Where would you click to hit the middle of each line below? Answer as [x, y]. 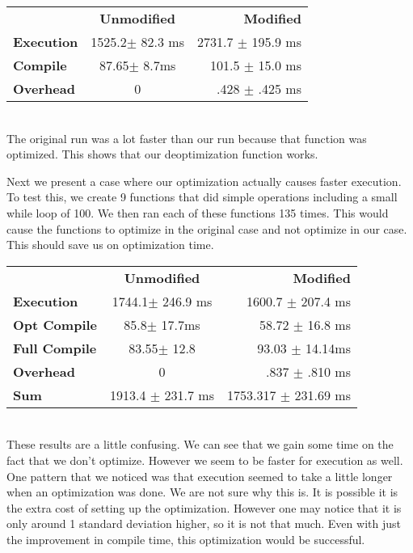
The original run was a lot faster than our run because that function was [187, 138]
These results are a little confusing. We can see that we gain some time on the [200, 444]
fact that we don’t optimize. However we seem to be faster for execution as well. [205, 460]
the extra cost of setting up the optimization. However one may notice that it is [204, 507]
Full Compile [55, 348]
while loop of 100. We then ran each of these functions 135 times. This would [198, 212]
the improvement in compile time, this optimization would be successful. [186, 539]
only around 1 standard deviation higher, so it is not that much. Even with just [204, 523]
